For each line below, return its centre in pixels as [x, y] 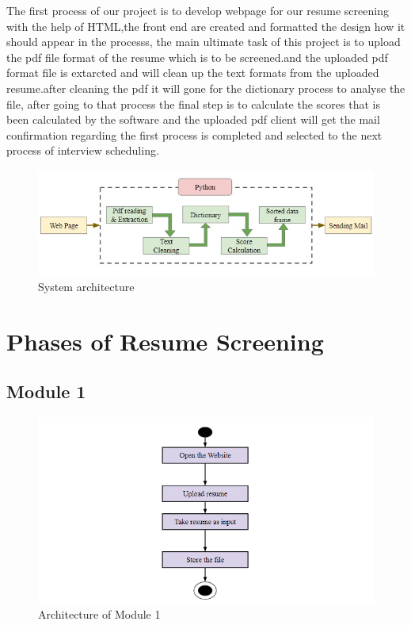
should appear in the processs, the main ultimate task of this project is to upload [204, 42]
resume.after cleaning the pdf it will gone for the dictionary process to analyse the [206, 88]
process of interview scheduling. [83, 150]
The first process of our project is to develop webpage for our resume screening [198, 10]
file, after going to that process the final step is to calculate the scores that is [193, 104]
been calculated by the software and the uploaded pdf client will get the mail [193, 119]
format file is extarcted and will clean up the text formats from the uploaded [193, 73]
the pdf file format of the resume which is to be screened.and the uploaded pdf [197, 57]
